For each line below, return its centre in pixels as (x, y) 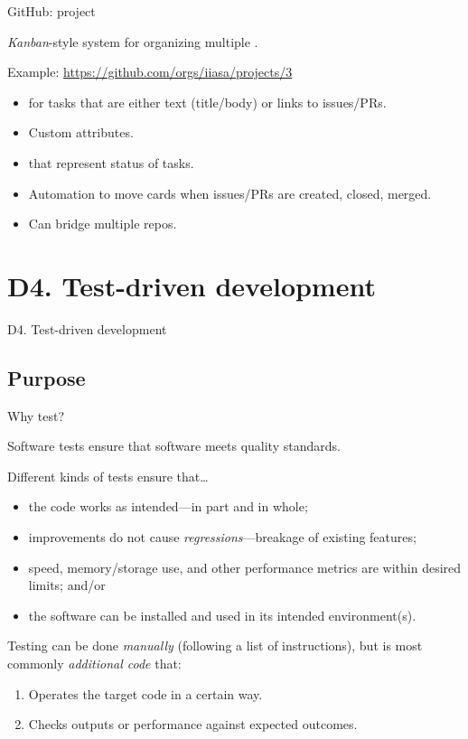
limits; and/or (67, 585)
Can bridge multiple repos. (103, 224)
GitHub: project (51, 11)
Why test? (36, 415)
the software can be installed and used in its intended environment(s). (222, 615)
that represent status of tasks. (111, 162)
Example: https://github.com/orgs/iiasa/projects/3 (150, 72)
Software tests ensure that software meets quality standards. (174, 446)
